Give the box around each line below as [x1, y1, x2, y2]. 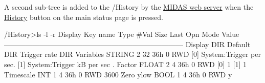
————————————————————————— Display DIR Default [4, 38, 251, 49]
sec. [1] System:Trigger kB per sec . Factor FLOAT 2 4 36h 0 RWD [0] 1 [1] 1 [4, 58, 247, 69]
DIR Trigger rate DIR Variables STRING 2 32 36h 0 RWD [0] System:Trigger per [4, 49, 261, 59]
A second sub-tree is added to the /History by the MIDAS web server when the [4, 2, 254, 12]
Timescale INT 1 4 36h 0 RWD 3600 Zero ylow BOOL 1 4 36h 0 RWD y [4, 69, 232, 79]
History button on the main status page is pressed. [4, 11, 163, 22]
